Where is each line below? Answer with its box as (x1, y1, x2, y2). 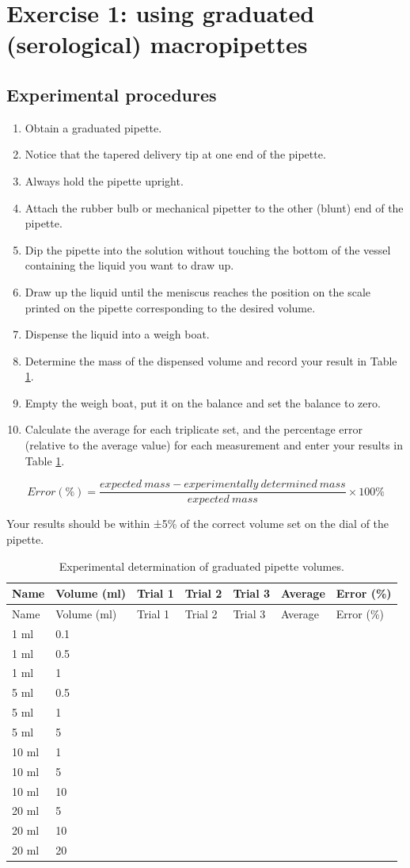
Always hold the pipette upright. (25, 172, 184, 189)
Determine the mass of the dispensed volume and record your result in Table (25, 352, 397, 369)
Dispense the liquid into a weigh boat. (25, 326, 210, 342)
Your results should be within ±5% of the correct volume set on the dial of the (6, 515, 389, 532)
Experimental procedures (6, 82, 217, 106)
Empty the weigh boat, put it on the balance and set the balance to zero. (25, 394, 381, 411)
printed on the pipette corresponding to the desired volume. (25, 299, 316, 315)
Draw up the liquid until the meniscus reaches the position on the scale (25, 283, 370, 300)
